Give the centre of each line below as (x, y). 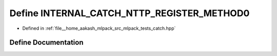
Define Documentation (46, 43)
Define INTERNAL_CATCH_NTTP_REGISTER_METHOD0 (130, 13)
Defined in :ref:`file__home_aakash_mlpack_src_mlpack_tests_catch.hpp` (99, 28)
